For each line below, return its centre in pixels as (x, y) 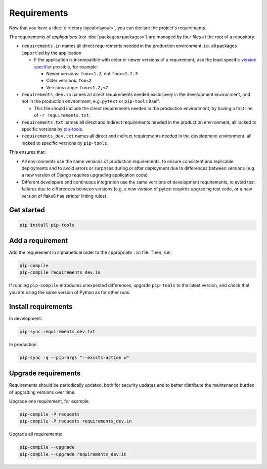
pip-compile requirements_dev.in (60, 272)
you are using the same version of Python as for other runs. (70, 292)
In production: (23, 344)
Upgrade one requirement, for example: (49, 401)
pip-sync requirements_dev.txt (58, 331)
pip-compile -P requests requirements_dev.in (76, 421)
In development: (25, 318)
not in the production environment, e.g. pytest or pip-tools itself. (91, 101)
